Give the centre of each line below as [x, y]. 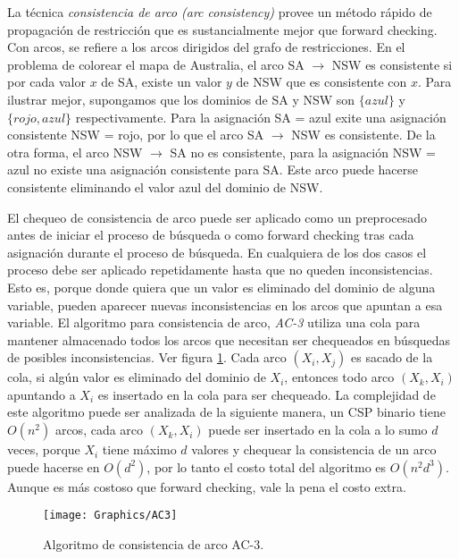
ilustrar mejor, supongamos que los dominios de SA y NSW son [181, 99]
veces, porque [44, 449]
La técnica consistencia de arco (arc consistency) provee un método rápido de [220, 12]
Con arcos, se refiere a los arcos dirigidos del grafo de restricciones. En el [206, 47]
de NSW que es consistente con [321, 82]
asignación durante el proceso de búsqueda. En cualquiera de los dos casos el [217, 252]
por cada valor [46, 82]
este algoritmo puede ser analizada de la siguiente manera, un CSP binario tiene [226, 412]
